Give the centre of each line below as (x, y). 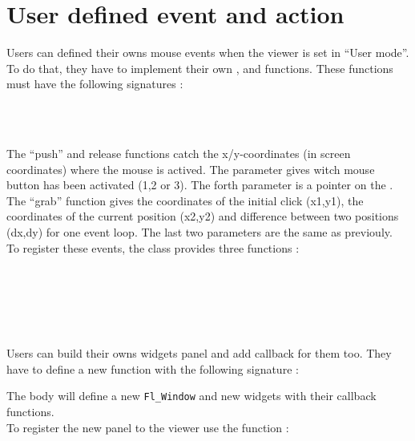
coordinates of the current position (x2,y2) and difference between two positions (203, 216)
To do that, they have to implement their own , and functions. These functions (200, 68)
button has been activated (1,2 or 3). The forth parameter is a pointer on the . (200, 185)
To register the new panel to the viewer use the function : (148, 427)
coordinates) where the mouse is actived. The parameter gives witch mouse (191, 169)
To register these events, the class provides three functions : (153, 247)
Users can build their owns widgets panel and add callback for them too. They (199, 353)
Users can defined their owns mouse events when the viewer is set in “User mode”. (208, 53)
